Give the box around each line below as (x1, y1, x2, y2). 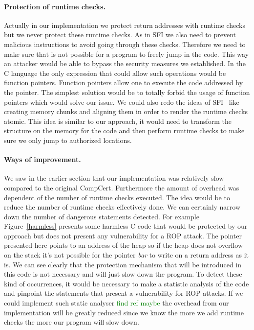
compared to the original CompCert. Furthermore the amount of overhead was (4, 182, 239, 192)
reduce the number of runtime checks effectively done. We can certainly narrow (4, 202, 241, 212)
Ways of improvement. (4, 154, 81, 165)
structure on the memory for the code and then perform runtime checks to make (4, 125, 245, 136)
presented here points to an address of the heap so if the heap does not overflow (4, 240, 243, 250)
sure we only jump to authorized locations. (4, 135, 132, 145)
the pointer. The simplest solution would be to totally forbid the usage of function (4, 87, 250, 97)
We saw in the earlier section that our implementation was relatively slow (4, 173, 224, 183)
